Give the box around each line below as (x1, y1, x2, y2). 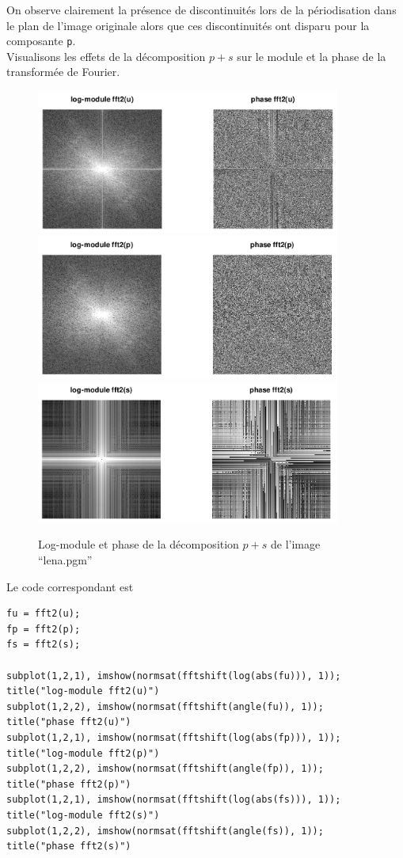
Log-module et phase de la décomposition (38, 536, 239, 552)
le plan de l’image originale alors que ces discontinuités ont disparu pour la (6, 17, 370, 33)
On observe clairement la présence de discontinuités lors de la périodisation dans (6, 2, 397, 17)
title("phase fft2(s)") (6, 841, 131, 852)
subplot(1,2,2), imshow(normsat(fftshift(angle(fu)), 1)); (6, 700, 324, 712)
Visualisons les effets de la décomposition (6, 47, 206, 64)
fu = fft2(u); (6, 608, 81, 620)
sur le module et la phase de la (237, 47, 386, 64)
